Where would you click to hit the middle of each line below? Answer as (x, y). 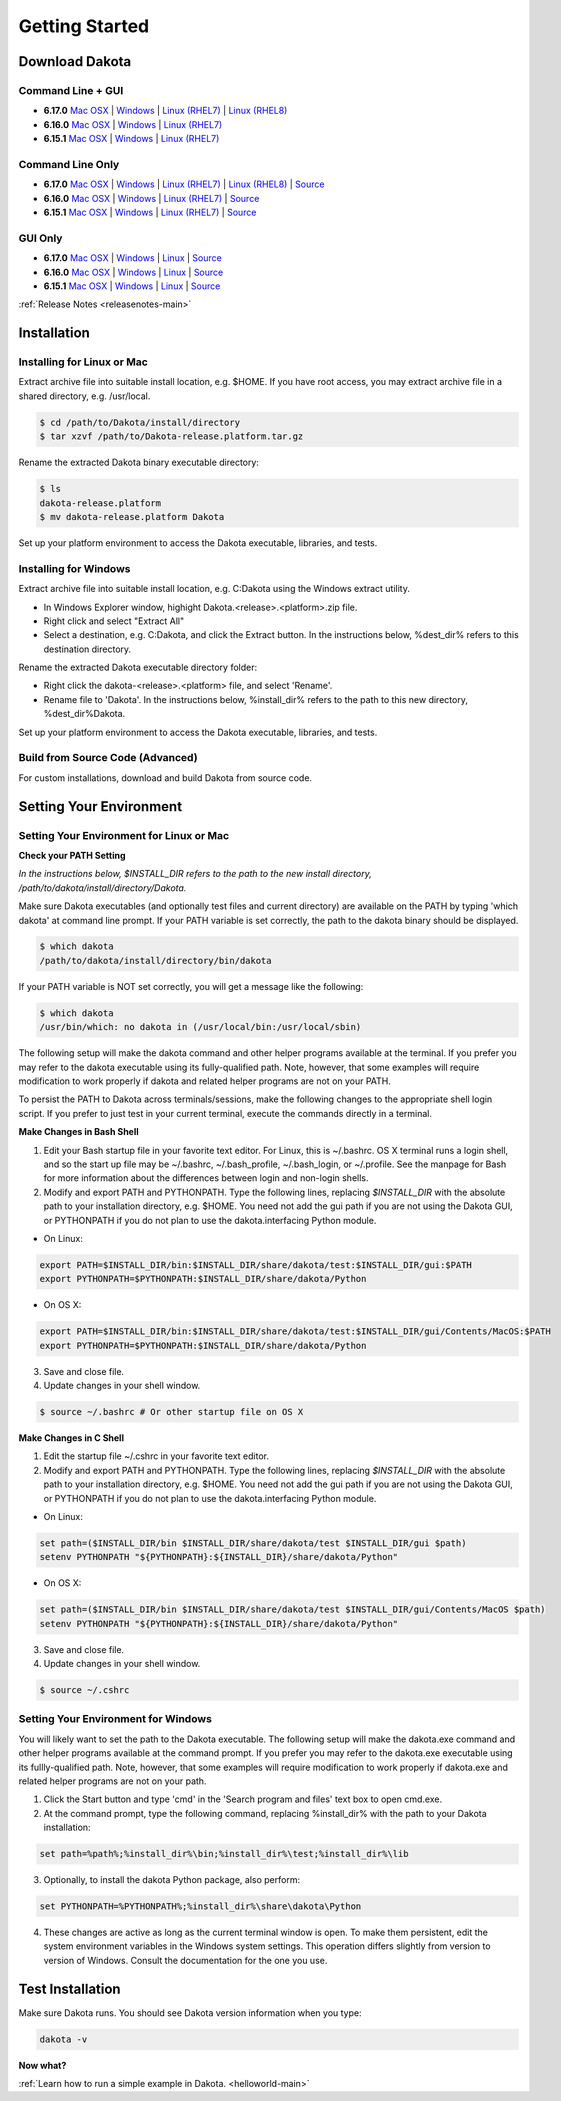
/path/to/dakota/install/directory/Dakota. (102, 887)
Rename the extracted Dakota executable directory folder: (138, 667)
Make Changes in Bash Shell (78, 1132)
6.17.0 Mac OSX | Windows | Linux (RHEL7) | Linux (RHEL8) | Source (184, 184)
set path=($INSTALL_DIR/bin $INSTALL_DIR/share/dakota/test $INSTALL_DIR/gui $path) (253, 1543)
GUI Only (40, 238)
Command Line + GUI (71, 90)
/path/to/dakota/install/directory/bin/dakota (155, 960)
